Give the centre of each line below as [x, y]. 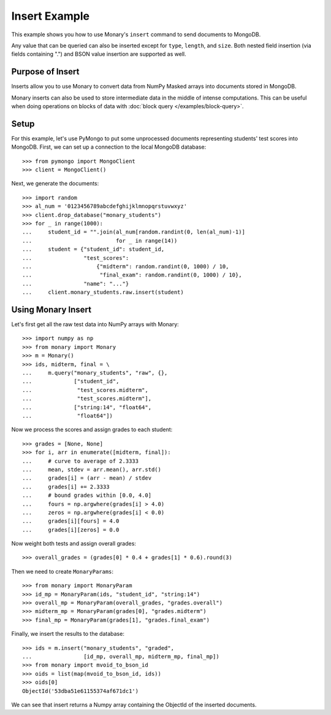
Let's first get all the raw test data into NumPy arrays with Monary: [95, 324]
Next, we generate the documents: [55, 184]
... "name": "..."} [76, 283]
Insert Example [51, 16]
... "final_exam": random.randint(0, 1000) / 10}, [132, 275]
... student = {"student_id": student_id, [93, 249]
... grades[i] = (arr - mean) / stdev [87, 478]
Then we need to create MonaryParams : [62, 571]
